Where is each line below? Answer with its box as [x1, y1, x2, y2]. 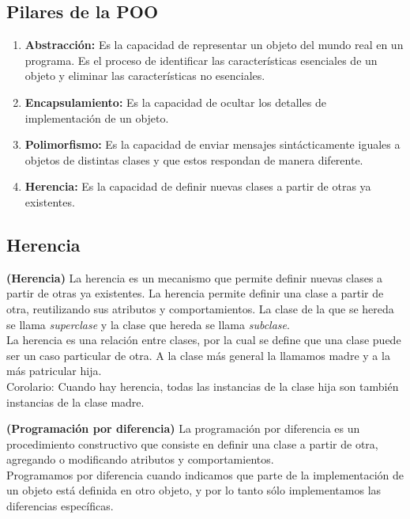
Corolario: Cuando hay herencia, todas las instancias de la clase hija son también [6, 377, 399, 394]
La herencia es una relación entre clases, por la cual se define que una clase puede [6, 331, 401, 348]
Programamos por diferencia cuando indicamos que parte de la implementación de [6, 466, 404, 483]
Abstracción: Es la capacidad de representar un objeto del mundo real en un [24, 36, 404, 53]
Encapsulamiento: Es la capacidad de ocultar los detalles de [24, 93, 326, 110]
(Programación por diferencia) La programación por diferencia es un [6, 420, 360, 437]
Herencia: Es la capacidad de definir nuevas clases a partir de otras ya [24, 178, 371, 195]
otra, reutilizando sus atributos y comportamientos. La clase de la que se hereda [6, 300, 394, 316]
